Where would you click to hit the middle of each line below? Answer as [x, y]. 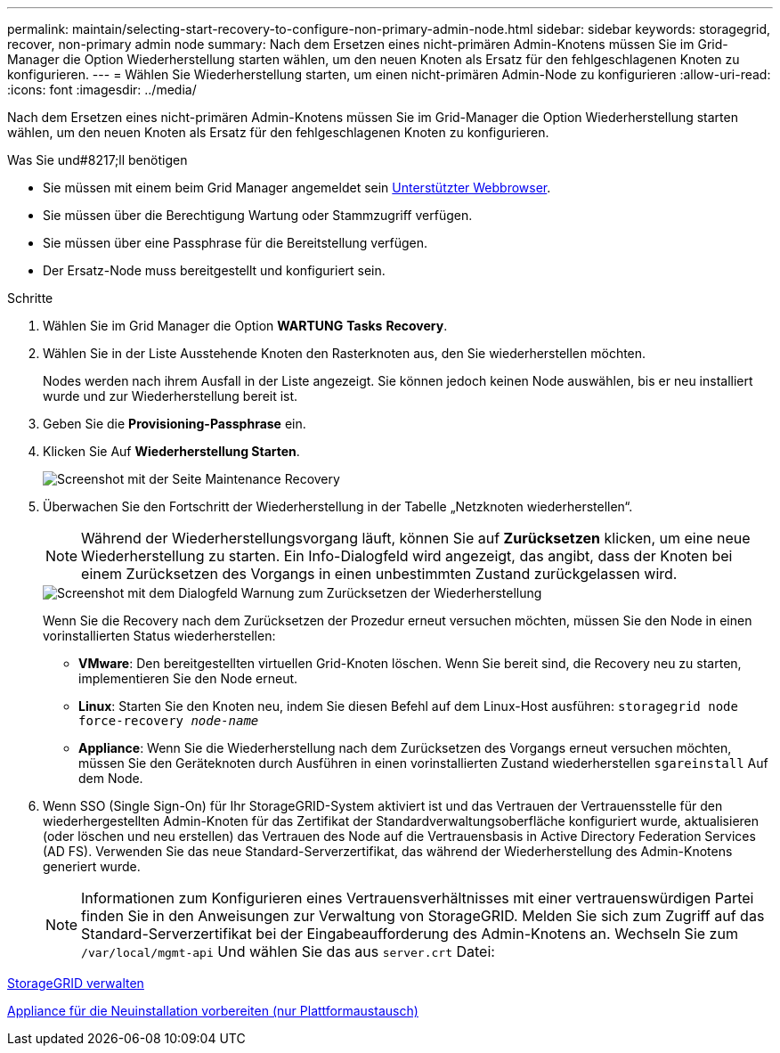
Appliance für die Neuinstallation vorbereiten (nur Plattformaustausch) [213, 1011]
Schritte [30, 298]
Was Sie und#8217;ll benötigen [97, 160]
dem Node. [111, 778]
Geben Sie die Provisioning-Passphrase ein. [175, 424]
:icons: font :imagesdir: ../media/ [102, 90]
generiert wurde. [92, 866]
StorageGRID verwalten [76, 983]
